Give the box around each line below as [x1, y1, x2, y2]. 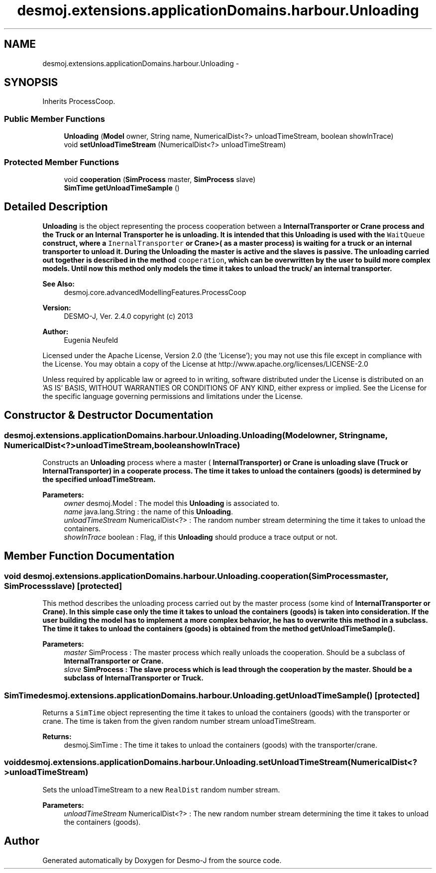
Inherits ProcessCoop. [42, 97, 115, 106]
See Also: [42, 279, 75, 288]
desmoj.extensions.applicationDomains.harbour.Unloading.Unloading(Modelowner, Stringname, [4, 430, 388, 440]
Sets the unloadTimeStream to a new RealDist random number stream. [42, 785, 280, 794]
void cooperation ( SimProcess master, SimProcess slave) [64, 175, 256, 184]
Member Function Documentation [4, 550, 175, 563]
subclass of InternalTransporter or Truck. [64, 674, 204, 682]
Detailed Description [4, 200, 108, 213]
